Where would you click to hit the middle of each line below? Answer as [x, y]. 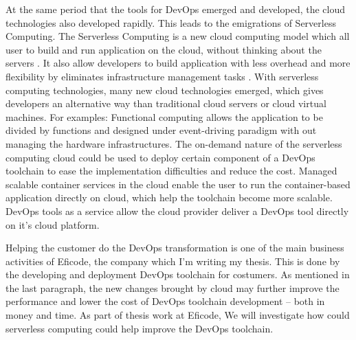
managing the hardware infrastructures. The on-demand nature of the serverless [174, 143]
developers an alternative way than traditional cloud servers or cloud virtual [166, 103]
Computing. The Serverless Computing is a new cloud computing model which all [178, 36]
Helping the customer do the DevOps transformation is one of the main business [175, 248]
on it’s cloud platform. [53, 224]
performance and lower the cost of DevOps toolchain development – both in [165, 301]
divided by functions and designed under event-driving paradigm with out [161, 130]
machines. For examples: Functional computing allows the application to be [164, 116]
